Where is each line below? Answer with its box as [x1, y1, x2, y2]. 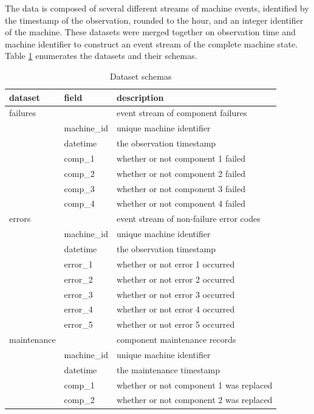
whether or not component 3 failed [116, 182, 245, 195]
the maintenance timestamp [116, 363, 220, 376]
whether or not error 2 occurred [116, 272, 235, 285]
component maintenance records [116, 333, 236, 346]
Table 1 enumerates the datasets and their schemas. [5, 49, 197, 62]
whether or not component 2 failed [116, 167, 245, 179]
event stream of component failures [116, 106, 247, 119]
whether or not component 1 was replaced [116, 378, 273, 391]
